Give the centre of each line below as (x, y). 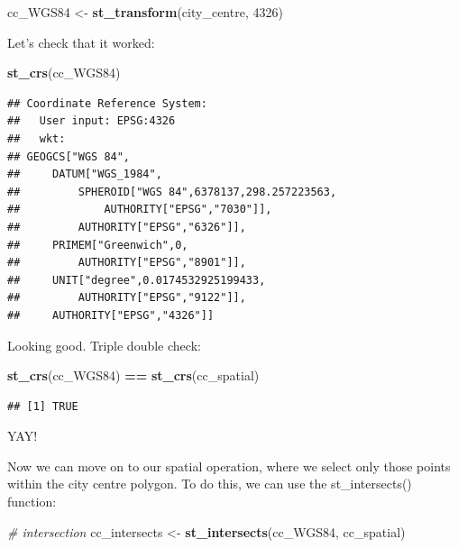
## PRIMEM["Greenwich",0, (98, 245)
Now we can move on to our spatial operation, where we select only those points (229, 466)
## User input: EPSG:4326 (92, 121)
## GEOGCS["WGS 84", (69, 156)
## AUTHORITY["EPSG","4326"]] (111, 315)
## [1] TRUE (43, 406)
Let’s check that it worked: (81, 42)
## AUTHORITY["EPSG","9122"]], (127, 298)
